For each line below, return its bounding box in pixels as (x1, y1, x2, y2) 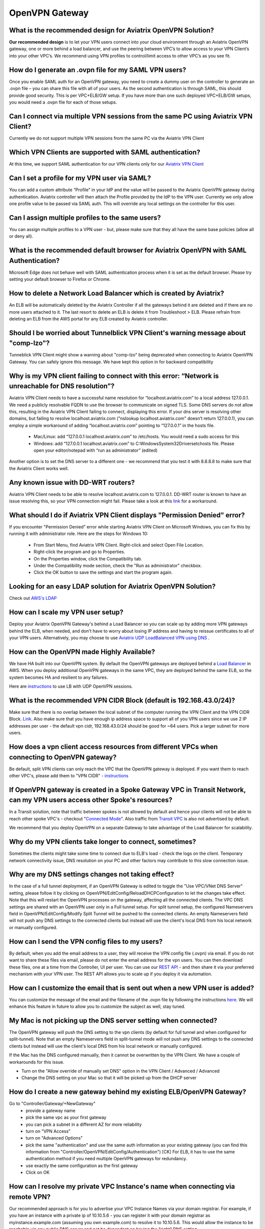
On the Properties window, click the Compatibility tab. (33, 556, 142, 561)
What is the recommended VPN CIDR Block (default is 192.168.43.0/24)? (9, 696, 236, 704)
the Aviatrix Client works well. (9, 465, 69, 471)
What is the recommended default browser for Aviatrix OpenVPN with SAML (9, 246, 247, 255)
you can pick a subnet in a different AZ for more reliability (26, 1121, 142, 1127)
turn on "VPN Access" (26, 1128, 71, 1134)
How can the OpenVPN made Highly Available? (9, 647, 156, 656)
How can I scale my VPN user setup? (9, 608, 124, 616)
